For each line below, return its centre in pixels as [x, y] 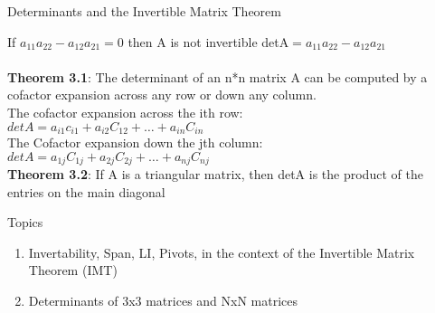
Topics [25, 222]
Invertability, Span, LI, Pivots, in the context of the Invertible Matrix [222, 252]
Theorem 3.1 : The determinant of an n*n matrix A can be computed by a [217, 76]
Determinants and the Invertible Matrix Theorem [144, 11]
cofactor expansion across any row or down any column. [162, 95]
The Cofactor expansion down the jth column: [135, 142]
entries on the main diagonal [86, 191]
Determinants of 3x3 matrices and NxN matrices [163, 301]
